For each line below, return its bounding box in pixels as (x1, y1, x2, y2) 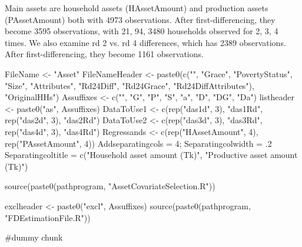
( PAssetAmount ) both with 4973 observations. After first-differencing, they (5, 13, 276, 25)
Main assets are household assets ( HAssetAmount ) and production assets (5, 2, 268, 14)
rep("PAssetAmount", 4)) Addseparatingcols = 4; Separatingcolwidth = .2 (5, 137, 272, 149)
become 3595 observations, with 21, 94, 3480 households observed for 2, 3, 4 (5, 25, 278, 37)
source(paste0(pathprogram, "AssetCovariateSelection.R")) (5, 180, 215, 192)
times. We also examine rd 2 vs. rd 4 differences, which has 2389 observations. (5, 36, 286, 48)
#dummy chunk (5, 231, 63, 243)
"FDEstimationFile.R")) (5, 211, 91, 223)
